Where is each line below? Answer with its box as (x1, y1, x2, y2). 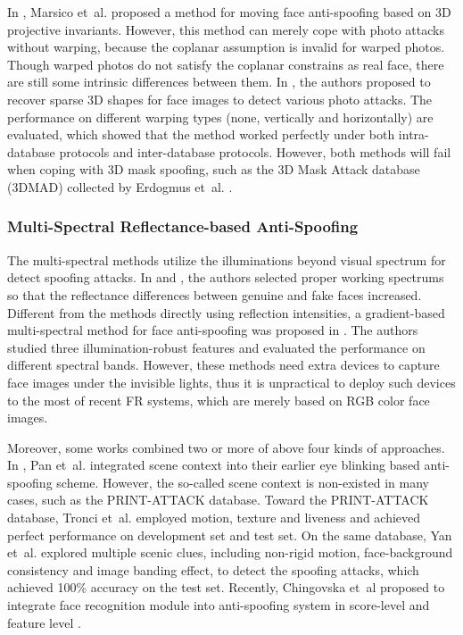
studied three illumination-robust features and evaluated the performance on (7, 338, 426, 356)
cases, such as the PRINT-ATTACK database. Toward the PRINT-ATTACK (7, 490, 429, 509)
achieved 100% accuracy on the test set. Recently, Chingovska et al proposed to (7, 578, 445, 597)
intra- (398, 125, 429, 144)
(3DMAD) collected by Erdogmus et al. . (7, 177, 233, 196)
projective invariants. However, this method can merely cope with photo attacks (7, 20, 444, 38)
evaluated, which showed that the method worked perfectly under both (7, 125, 395, 144)
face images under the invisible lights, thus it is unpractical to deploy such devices (7, 372, 456, 391)
